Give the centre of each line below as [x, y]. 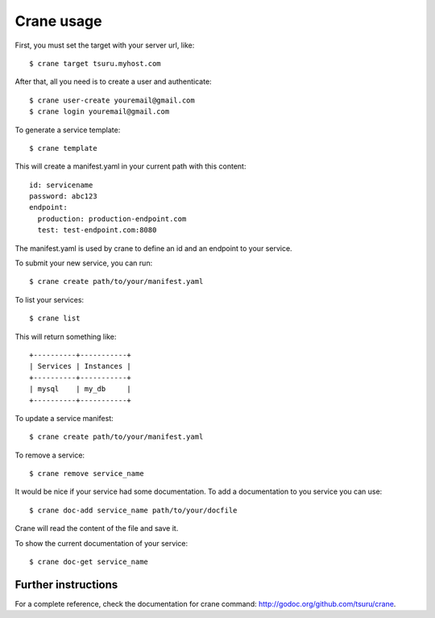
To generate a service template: [68, 130]
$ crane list [55, 318]
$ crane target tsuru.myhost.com [95, 63]
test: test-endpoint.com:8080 [97, 230]
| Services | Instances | [81, 366]
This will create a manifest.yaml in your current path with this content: [130, 166]
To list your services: [50, 299]
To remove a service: [50, 455]
